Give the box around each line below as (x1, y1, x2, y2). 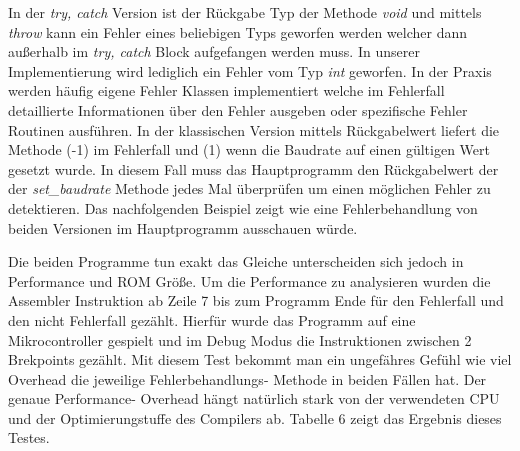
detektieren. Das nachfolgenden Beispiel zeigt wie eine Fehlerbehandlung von (8, 197, 478, 218)
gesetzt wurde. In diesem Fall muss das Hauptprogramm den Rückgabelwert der (8, 158, 499, 179)
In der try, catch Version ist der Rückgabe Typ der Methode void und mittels (8, 2, 482, 22)
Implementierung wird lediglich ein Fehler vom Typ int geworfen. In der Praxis (8, 60, 492, 81)
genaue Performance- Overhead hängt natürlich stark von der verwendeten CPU (8, 388, 500, 409)
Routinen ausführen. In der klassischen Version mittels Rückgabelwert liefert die (8, 119, 500, 140)
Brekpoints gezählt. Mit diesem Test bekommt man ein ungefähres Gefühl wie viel (8, 349, 512, 370)
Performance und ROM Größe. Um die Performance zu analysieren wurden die (8, 270, 491, 291)
